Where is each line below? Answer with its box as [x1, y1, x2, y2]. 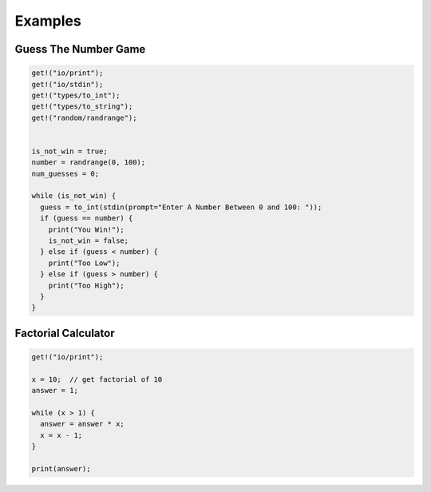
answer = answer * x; [40, 419, 125, 429]
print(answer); [31, 464, 91, 473]
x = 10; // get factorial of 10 [31, 375, 163, 383]
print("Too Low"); [48, 258, 121, 268]
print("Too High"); [48, 280, 125, 290]
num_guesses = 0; [31, 169, 100, 178]
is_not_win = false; [48, 236, 129, 245]
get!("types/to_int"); [31, 90, 121, 100]
